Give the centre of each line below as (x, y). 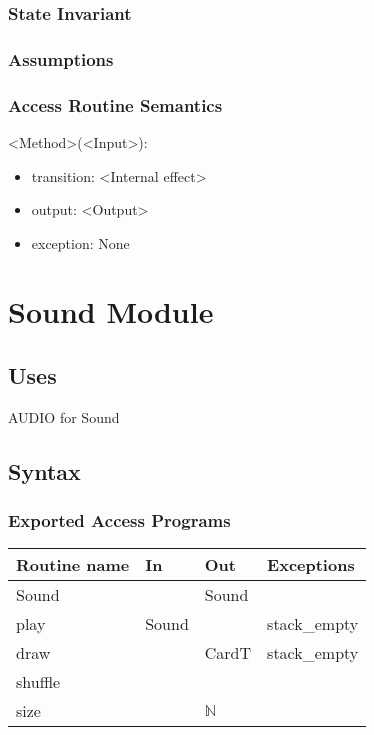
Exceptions (311, 565)
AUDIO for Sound (64, 416)
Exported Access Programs (119, 520)
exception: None (80, 242)
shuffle (38, 682)
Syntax (44, 470)
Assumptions (61, 58)
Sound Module (111, 311)
